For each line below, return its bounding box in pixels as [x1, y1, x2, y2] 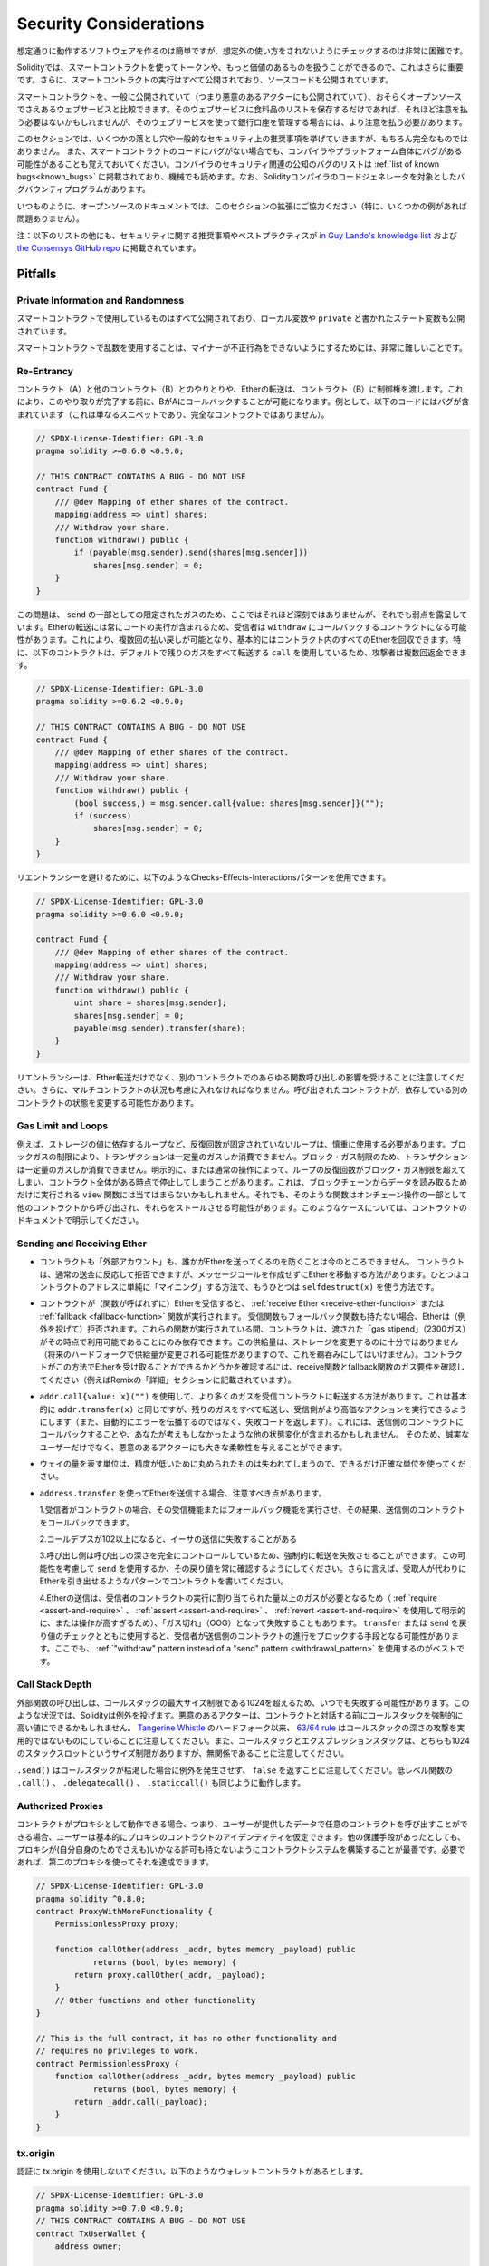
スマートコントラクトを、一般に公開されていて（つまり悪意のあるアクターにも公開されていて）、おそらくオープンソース [16, 91, 463, 102]
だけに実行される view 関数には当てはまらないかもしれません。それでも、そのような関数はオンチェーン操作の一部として [16, 1189, 467, 1200]
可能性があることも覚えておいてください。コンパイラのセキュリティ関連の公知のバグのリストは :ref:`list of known [16, 159, 440, 169]
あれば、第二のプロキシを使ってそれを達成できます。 [16, 1856, 215, 1867]
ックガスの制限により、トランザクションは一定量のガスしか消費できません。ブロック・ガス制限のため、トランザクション [16, 1151, 468, 1162]
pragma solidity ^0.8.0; [35, 1893, 147, 1903]
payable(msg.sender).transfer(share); [73, 1023, 246, 1033]
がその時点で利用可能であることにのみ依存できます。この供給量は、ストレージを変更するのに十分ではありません [39, 1336, 459, 1347]
